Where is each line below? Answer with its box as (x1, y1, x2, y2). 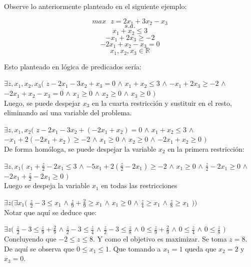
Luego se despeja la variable (4, 180, 90, 191)
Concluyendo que (4, 234, 56, 244)
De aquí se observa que (4, 243, 74, 254)
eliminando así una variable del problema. (4, 107, 132, 118)
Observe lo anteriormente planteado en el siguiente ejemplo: (4, 1, 187, 11)
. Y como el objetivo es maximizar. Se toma (93, 234, 227, 244)
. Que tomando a (109, 243, 161, 254)
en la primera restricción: (167, 144, 244, 154)
